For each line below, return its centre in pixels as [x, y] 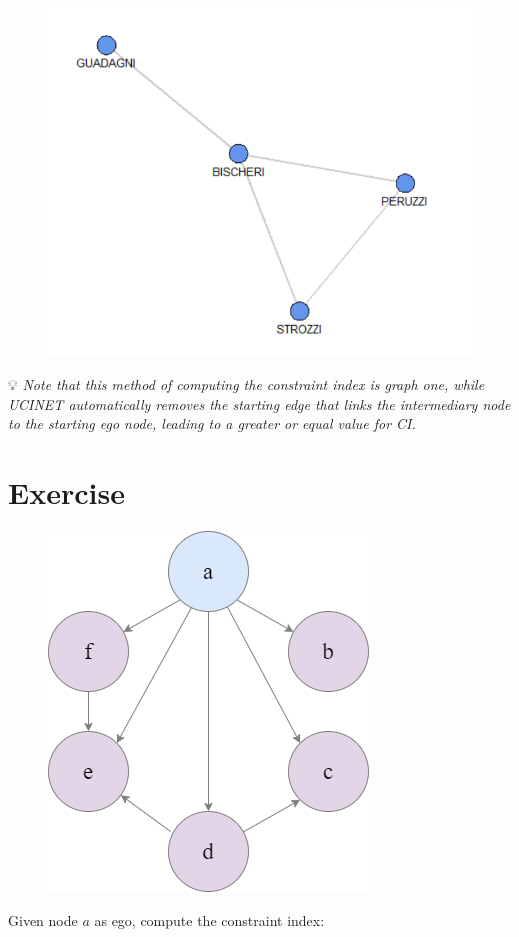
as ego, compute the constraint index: [209, 919]
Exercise [66, 492]
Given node [43, 919]
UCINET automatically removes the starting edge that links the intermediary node [259, 403]
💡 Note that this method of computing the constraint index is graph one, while [246, 384]
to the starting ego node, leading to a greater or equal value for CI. [212, 423]
